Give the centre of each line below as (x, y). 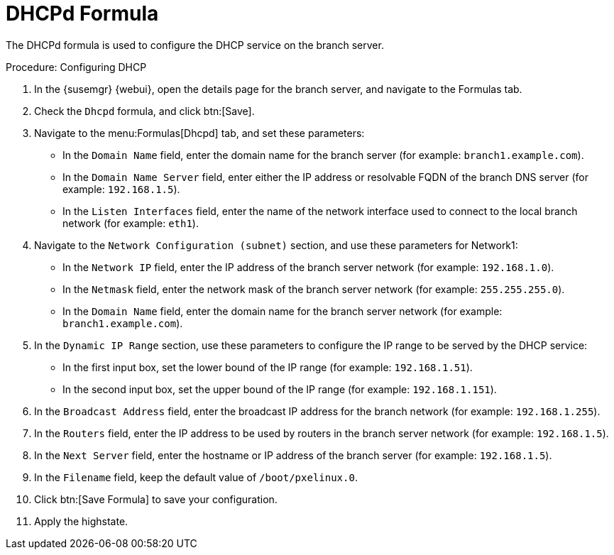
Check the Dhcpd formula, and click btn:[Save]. (144, 111)
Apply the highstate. (81, 521)
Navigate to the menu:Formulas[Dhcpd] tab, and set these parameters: (199, 133)
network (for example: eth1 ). (131, 223)
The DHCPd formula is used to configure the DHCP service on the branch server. (195, 45)
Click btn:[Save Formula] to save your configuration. (156, 499)
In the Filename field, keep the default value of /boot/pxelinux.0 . (196, 477)
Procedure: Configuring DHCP (76, 67)
